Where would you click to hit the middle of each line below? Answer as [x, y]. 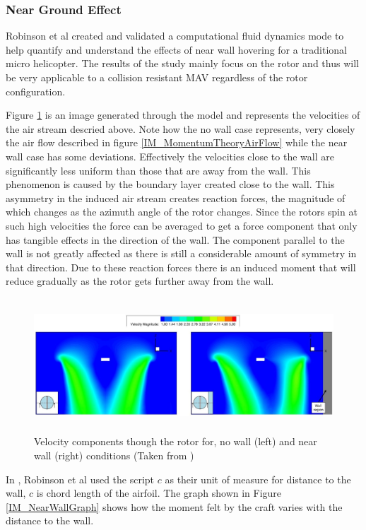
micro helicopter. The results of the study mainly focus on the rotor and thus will [182, 63]
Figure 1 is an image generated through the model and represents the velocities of [183, 115]
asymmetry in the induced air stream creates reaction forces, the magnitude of [176, 198]
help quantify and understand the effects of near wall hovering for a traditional [177, 49]
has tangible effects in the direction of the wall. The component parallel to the [175, 239]
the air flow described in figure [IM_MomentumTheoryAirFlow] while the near [177, 142]
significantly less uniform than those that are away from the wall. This [158, 170]
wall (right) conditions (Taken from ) [114, 455]
